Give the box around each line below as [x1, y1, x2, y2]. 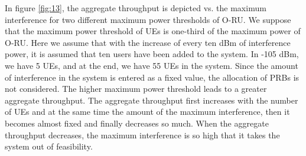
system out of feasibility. [5, 140, 93, 152]
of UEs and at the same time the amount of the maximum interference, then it [5, 105, 290, 118]
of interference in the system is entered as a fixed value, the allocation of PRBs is [5, 71, 300, 83]
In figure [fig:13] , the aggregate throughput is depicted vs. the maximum [5, 2, 266, 14]
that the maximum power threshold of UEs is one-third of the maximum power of [5, 25, 301, 37]
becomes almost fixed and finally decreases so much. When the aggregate [5, 117, 269, 129]
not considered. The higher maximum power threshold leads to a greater [5, 82, 267, 95]
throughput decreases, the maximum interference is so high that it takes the [5, 128, 280, 141]
